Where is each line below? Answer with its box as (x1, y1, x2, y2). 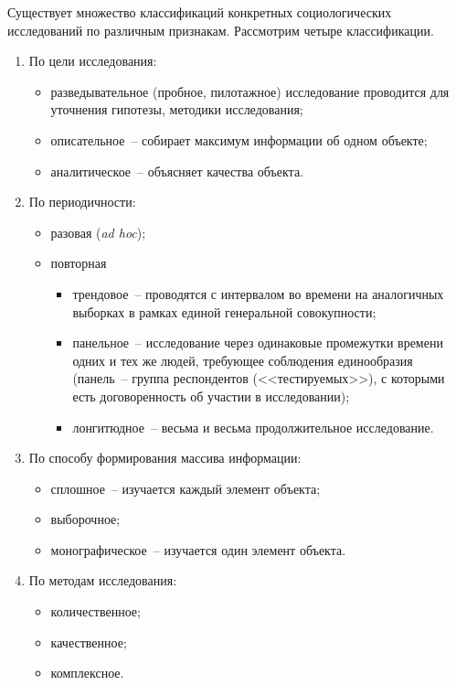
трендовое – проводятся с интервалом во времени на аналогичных (72, 284, 444, 303)
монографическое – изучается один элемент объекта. (50, 540, 346, 559)
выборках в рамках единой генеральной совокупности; (72, 302, 376, 321)
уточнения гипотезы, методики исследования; (50, 100, 303, 119)
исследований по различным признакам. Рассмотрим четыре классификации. (7, 20, 434, 39)
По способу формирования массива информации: (28, 448, 302, 467)
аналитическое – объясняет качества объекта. (50, 161, 303, 180)
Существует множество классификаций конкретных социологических (7, 3, 392, 21)
